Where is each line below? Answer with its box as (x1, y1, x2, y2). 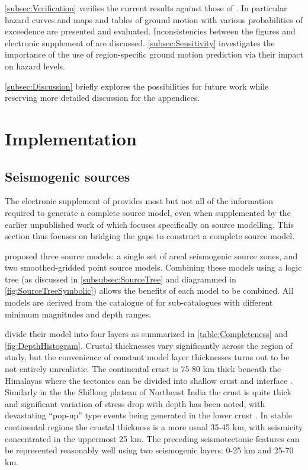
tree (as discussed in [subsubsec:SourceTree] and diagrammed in (5, 272, 236, 285)
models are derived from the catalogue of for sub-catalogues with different (5, 296, 273, 309)
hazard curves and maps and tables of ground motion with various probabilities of (5, 13, 303, 26)
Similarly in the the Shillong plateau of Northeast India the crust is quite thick (5, 386, 291, 398)
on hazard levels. (5, 59, 66, 72)
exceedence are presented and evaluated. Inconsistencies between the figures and (5, 25, 296, 37)
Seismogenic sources (5, 167, 130, 185)
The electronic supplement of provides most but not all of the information (5, 195, 274, 207)
